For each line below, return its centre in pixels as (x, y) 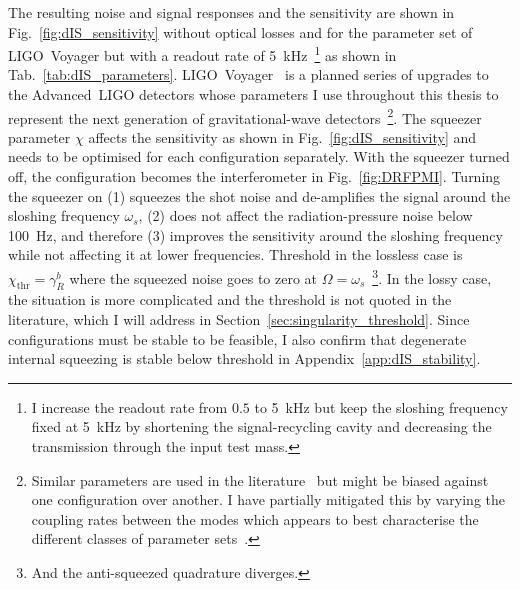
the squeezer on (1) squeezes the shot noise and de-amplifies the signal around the (259, 195)
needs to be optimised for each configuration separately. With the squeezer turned (259, 156)
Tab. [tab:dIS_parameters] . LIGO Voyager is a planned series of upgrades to (248, 74)
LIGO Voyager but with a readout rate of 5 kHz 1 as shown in (202, 53)
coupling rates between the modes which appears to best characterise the (255, 518)
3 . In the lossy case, (432, 276)
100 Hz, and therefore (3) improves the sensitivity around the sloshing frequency (255, 234)
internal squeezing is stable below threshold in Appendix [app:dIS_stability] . (244, 358)
